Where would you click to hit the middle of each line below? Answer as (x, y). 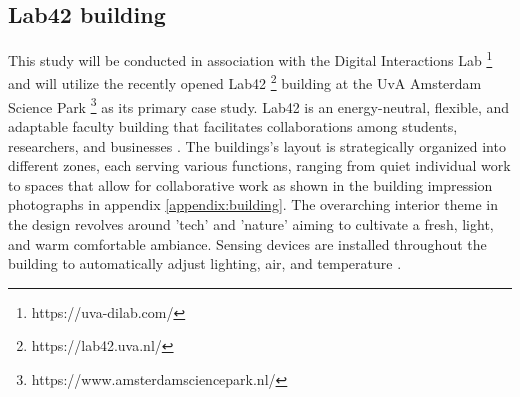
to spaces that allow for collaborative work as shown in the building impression (250, 184)
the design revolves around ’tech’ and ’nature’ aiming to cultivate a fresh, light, (251, 223)
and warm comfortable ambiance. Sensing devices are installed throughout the (247, 243)
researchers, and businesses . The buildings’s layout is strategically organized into (257, 145)
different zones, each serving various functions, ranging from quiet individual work (259, 165)
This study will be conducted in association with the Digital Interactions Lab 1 (250, 58)
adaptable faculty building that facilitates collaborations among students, (233, 125)
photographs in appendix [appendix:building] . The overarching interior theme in (253, 204)
